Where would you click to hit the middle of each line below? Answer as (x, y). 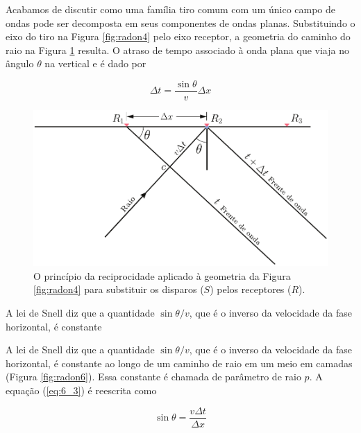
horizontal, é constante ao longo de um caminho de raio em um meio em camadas (179, 363)
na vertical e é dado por (95, 63)
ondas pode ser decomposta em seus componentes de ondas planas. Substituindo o (180, 23)
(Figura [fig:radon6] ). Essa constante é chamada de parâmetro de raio (153, 377)
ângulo (20, 63)
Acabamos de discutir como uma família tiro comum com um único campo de (171, 9)
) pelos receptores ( (251, 289)
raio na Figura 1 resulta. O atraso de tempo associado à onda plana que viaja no (177, 50)
